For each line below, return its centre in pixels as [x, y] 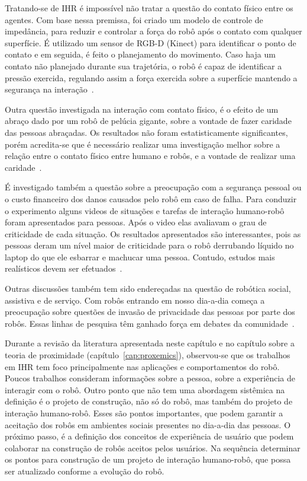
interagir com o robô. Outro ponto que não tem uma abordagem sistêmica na [145, 389]
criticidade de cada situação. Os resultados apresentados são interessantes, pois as [153, 233]
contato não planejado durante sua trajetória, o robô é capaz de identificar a [143, 66]
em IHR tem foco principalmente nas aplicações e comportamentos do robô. [142, 366]
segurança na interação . [49, 89]
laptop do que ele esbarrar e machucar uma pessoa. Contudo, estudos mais [140, 257]
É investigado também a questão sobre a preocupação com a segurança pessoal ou [153, 187]
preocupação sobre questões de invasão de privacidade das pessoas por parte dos [150, 312]
